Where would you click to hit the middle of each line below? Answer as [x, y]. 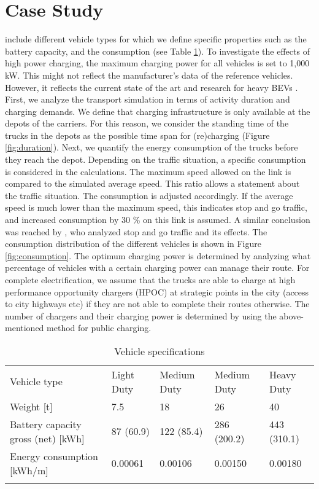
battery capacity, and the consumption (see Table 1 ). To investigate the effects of [157, 51]
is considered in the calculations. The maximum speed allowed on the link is [148, 171]
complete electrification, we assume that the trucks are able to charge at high [150, 280]
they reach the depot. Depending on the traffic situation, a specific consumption [156, 159]
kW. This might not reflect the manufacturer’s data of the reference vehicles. [149, 75]
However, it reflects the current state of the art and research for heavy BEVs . [152, 87]
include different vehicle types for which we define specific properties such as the [156, 39]
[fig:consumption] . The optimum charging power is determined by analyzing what [158, 255]
